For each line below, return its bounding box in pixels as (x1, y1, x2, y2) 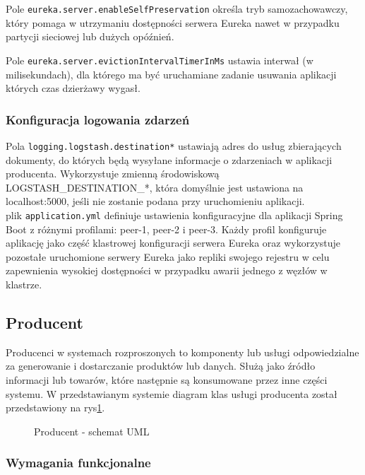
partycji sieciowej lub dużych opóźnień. (6, 29, 174, 44)
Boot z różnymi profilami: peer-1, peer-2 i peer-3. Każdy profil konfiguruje (6, 221, 327, 236)
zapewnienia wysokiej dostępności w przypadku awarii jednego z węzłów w (6, 263, 328, 278)
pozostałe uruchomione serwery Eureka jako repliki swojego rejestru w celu (6, 249, 330, 264)
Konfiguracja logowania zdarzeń (6, 110, 190, 128)
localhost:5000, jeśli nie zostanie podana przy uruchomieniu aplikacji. (6, 194, 305, 209)
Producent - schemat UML (34, 423, 150, 438)
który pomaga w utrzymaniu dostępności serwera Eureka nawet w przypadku (6, 15, 340, 30)
